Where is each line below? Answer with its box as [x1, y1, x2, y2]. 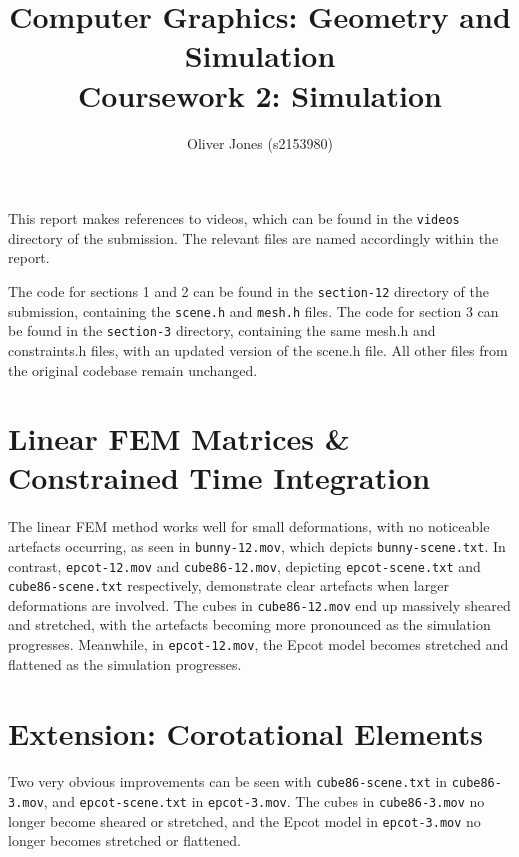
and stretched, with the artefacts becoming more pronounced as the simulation [8, 614, 491, 635]
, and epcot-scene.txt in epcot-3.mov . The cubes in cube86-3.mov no [43, 790, 485, 811]
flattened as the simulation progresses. [8, 653, 242, 674]
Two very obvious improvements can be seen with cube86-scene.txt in [8, 771, 448, 792]
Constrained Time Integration [8, 457, 431, 498]
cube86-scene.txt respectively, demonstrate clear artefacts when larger [8, 575, 449, 596]
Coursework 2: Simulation [78, 74, 442, 115]
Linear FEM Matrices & [8, 418, 350, 459]
